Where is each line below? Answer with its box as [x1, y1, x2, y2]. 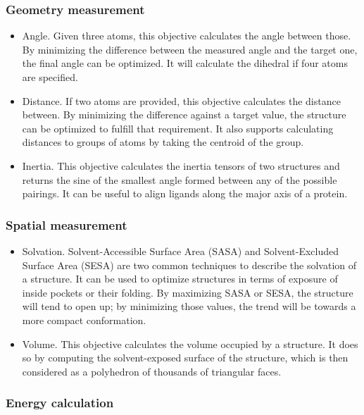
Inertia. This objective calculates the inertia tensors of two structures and [22, 158, 340, 173]
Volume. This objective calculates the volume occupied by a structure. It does [22, 336, 358, 351]
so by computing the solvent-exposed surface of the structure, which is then [22, 350, 349, 365]
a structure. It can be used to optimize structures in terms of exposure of [22, 271, 338, 286]
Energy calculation [6, 394, 114, 411]
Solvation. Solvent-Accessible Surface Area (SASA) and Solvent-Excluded [22, 243, 339, 258]
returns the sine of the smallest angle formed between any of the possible [22, 172, 337, 187]
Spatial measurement [6, 216, 127, 233]
